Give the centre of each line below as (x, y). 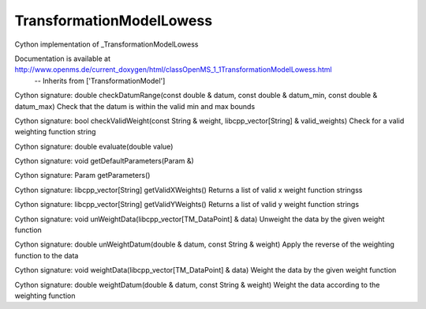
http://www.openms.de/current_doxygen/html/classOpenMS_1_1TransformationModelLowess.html (173, 70)
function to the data (47, 255)
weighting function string (55, 132)
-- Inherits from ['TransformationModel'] (100, 81)
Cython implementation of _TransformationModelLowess (106, 44)
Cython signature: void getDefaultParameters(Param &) (105, 161)
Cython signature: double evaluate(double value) (94, 146)
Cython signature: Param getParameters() (82, 175)
